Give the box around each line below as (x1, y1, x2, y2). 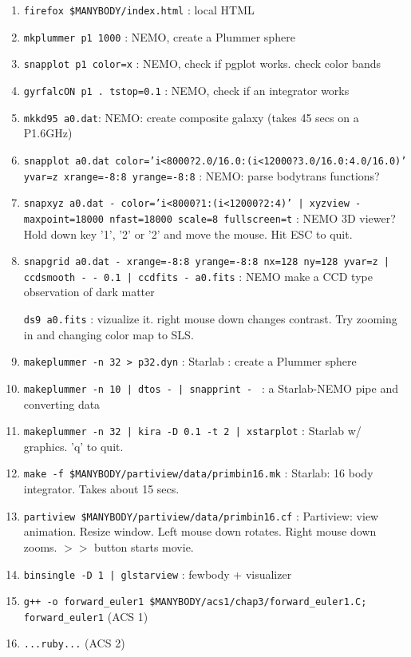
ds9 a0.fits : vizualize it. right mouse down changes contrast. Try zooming (23, 311, 397, 327)
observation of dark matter (23, 283, 155, 300)
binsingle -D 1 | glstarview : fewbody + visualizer (23, 565, 292, 582)
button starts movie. (94, 538, 194, 555)
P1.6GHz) (23, 125, 73, 141)
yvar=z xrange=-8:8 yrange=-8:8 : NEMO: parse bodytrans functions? (23, 167, 380, 184)
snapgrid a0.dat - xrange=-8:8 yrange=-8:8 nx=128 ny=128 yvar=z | (23, 256, 389, 268)
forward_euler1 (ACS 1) (23, 608, 148, 624)
